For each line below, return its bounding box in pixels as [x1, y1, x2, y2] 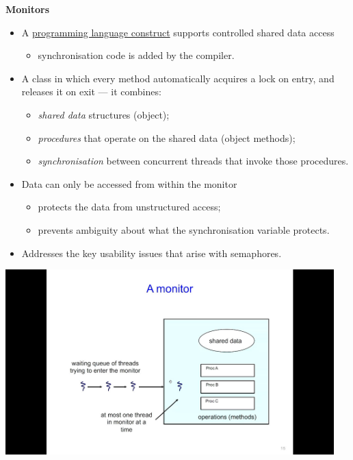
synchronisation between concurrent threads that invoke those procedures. [38, 154, 349, 168]
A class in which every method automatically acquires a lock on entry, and [21, 71, 335, 85]
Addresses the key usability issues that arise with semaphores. [21, 245, 282, 260]
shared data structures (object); [38, 107, 170, 121]
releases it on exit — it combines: [21, 84, 161, 99]
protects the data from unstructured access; [38, 199, 221, 214]
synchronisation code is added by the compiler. [38, 48, 235, 62]
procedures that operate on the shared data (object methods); [38, 130, 296, 145]
